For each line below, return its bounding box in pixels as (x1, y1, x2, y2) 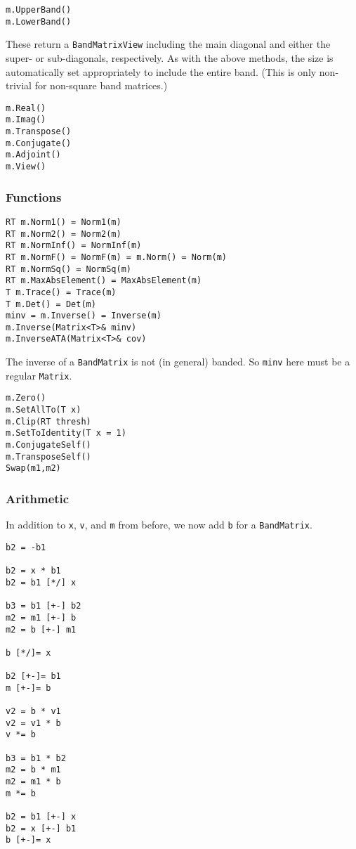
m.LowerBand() (6, 16, 72, 27)
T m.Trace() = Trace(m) (6, 287, 117, 297)
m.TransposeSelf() (6, 451, 91, 462)
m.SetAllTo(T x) (6, 405, 81, 415)
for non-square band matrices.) (34, 78, 168, 93)
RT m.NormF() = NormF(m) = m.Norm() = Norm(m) (6, 252, 227, 262)
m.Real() (6, 103, 46, 113)
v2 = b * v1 (6, 706, 61, 717)
